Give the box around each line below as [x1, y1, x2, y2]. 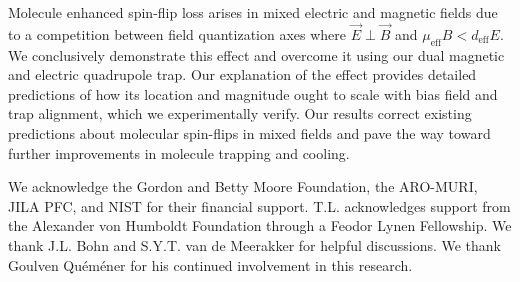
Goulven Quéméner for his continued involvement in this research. [8, 254, 413, 275]
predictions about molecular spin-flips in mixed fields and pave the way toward [8, 122, 491, 143]
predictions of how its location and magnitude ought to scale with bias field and [8, 83, 498, 104]
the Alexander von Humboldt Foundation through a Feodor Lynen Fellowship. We [8, 215, 512, 236]
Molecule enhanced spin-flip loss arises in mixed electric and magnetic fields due [8, 2, 498, 22]
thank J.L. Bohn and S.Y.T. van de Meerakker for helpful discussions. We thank [8, 234, 502, 255]
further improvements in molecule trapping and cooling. [8, 142, 350, 163]
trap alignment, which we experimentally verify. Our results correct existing [8, 103, 472, 124]
